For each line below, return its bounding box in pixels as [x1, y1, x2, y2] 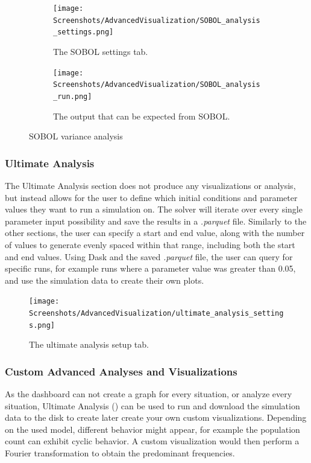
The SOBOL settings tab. [53, 45, 148, 57]
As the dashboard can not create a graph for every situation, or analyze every [5, 388, 292, 400]
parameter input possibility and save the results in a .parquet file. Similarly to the [5, 214, 307, 227]
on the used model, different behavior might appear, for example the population [5, 423, 300, 435]
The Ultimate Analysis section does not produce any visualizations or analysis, [5, 179, 296, 191]
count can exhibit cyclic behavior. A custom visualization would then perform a [5, 435, 300, 447]
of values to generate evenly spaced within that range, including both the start [5, 238, 295, 251]
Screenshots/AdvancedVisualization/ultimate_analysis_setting [29, 308, 284, 318]
